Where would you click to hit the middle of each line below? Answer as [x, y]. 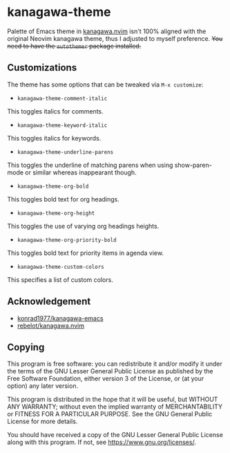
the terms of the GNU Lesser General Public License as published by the [110, 371]
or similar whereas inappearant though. [81, 172]
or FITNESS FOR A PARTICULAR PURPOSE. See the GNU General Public [110, 414]
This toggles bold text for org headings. [63, 199]
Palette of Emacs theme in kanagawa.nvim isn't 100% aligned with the [107, 31]
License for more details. [42, 421]
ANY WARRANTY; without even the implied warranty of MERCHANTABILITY [115, 407]
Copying [26, 347]
